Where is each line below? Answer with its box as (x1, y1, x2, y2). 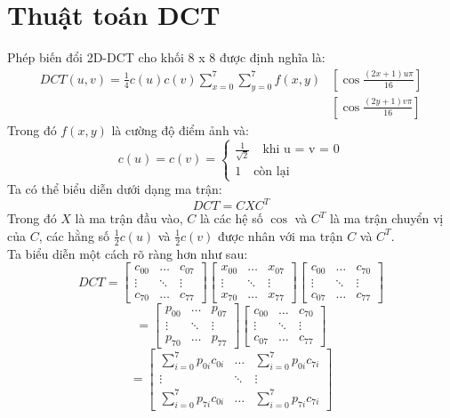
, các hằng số (38, 226, 110, 245)
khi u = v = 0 (262, 143, 340, 157)
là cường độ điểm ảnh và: (111, 120, 249, 139)
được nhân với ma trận (218, 226, 343, 245)
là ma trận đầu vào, (75, 209, 183, 228)
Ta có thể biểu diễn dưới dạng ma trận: (7, 180, 222, 198)
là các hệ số (199, 209, 263, 228)
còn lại (253, 165, 290, 178)
